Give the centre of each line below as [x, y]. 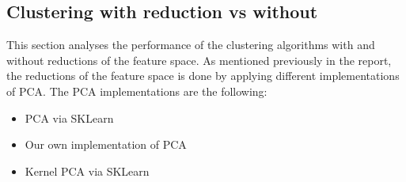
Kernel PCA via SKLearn [87, 171]
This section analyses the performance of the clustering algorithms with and [191, 45]
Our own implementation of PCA [106, 144]
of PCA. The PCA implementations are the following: [137, 91]
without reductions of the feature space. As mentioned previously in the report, [199, 60]
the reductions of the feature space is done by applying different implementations [203, 76]
